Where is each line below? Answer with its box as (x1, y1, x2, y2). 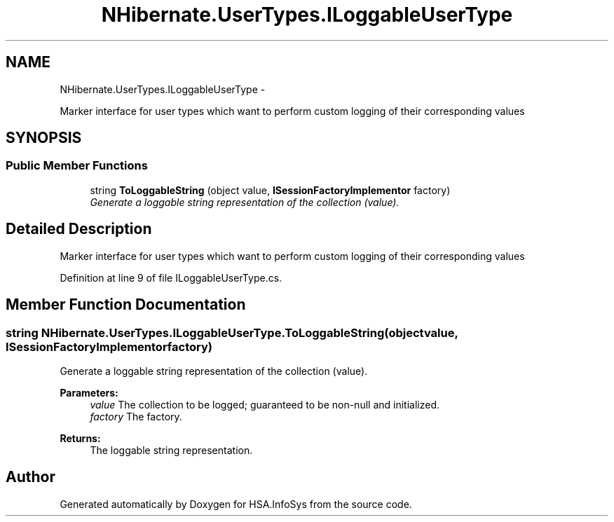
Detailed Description (6, 220, 152, 238)
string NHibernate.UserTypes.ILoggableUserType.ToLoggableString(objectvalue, (6, 325, 458, 340)
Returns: (60, 432, 101, 444)
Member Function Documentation (6, 296, 246, 314)
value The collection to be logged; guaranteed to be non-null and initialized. (90, 398, 439, 411)
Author (6, 468, 55, 486)
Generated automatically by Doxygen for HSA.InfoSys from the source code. (60, 497, 412, 510)
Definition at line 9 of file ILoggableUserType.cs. (60, 271, 282, 284)
